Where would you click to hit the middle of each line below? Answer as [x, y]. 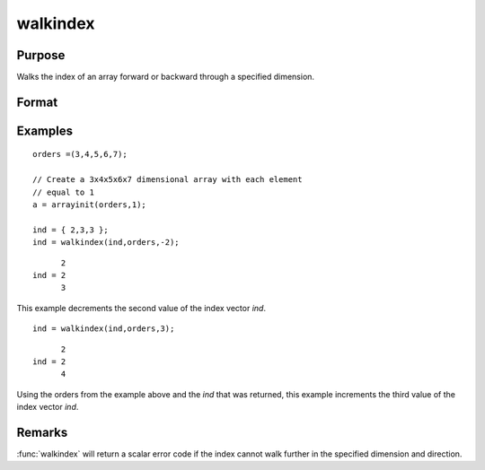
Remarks [42, 432]
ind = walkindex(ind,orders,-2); [106, 243]
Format [37, 102]
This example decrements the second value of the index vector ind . [141, 308]
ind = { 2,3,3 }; [71, 230]
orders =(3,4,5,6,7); [80, 154]
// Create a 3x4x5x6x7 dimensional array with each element [168, 180]
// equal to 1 [63, 192]
